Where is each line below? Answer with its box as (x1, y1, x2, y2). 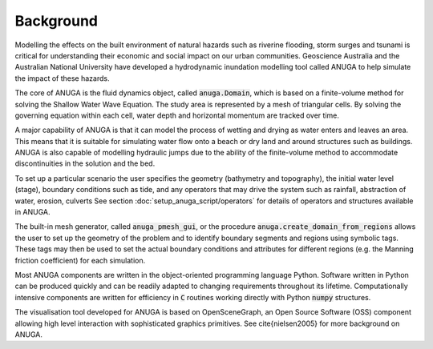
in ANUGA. (14, 207, 51, 217)
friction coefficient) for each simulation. (14, 255, 146, 265)
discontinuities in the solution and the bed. (14, 158, 156, 168)
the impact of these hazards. (14, 73, 110, 83)
